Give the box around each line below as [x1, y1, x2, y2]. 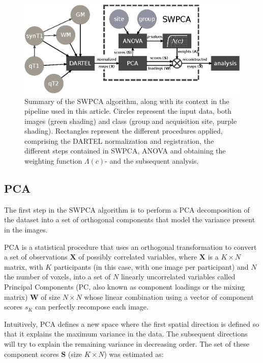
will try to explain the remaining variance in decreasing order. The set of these [4, 339, 249, 349]
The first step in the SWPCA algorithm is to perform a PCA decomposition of [4, 204, 250, 215]
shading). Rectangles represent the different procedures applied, [24, 125, 223, 136]
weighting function [24, 155, 82, 166]
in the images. [4, 224, 48, 235]
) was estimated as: [104, 348, 164, 359]
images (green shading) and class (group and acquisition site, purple [24, 115, 237, 126]
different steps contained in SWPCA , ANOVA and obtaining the [24, 145, 226, 156]
